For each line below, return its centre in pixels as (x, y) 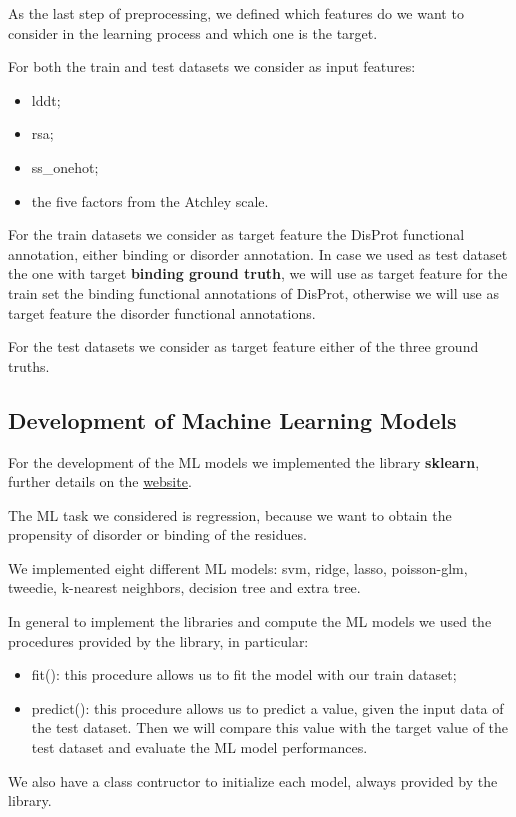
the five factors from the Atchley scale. (150, 200)
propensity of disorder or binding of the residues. (157, 534)
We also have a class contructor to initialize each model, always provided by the (253, 780)
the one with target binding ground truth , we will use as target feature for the (258, 273)
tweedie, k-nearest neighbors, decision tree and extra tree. (184, 587)
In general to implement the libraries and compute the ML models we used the (250, 621)
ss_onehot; (65, 166)
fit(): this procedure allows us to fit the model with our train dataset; (244, 674)
